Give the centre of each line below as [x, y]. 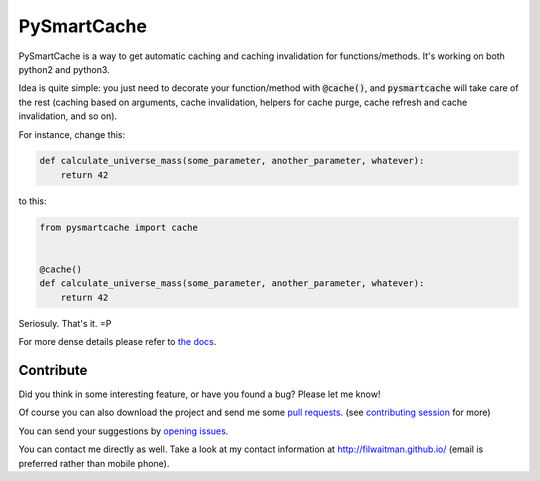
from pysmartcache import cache [119, 227]
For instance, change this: [72, 134]
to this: [32, 201]
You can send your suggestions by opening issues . [123, 431]
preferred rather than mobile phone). [94, 463]
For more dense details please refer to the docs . [117, 342]
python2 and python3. [64, 69]
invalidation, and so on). [68, 116]
